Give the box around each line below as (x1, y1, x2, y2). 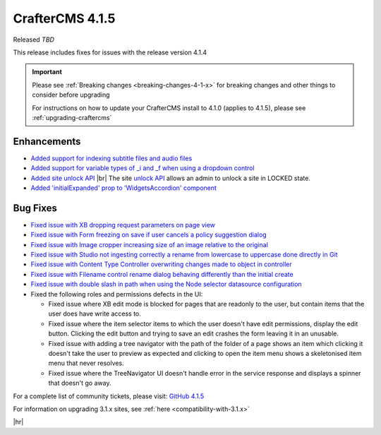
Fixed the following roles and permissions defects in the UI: (30, 290, 203, 298)
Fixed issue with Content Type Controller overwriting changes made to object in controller (30, 260, 292, 268)
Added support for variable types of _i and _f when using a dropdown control (30, 164, 255, 172)
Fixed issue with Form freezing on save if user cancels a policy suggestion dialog (30, 230, 267, 239)
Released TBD (13, 35, 54, 44)
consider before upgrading (32, 90, 110, 99)
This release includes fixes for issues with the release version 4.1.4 (13, 48, 207, 56)
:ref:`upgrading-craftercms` (32, 113, 112, 121)
